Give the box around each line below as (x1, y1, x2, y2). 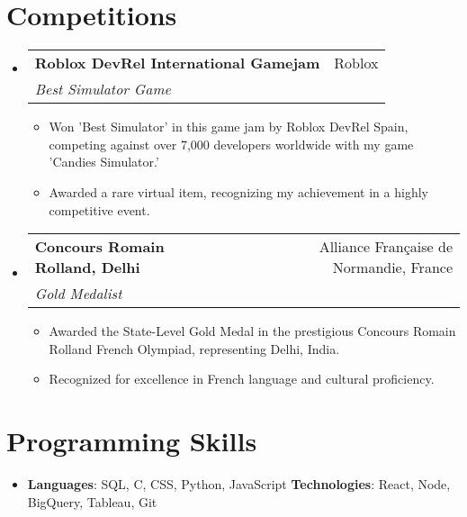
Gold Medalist (34, 283, 122, 304)
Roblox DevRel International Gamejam (34, 52, 320, 74)
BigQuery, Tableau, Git (27, 492, 157, 511)
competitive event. (49, 200, 150, 219)
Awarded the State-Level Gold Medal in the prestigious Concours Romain (49, 322, 456, 340)
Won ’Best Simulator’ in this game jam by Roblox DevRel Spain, (49, 117, 409, 136)
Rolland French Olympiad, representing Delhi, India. (49, 339, 340, 358)
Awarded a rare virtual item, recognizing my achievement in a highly (49, 182, 428, 201)
